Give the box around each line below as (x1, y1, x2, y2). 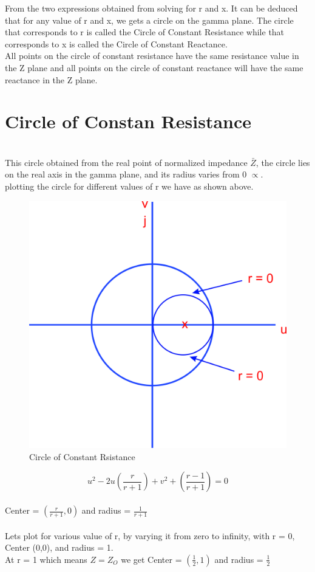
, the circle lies (256, 156, 310, 168)
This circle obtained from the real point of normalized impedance (5, 156, 248, 168)
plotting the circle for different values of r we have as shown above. (5, 180, 254, 193)
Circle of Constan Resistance (5, 109, 252, 134)
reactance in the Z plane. (5, 73, 98, 86)
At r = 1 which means (5, 553, 87, 565)
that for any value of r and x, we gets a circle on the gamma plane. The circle (5, 13, 294, 26)
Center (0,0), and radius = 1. (5, 541, 113, 554)
